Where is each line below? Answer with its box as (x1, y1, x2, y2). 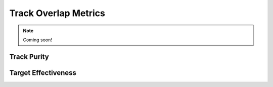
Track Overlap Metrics (9, 8, 106, 19)
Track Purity (9, 52, 49, 61)
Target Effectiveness (9, 68, 77, 77)
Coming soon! (23, 37, 53, 43)
